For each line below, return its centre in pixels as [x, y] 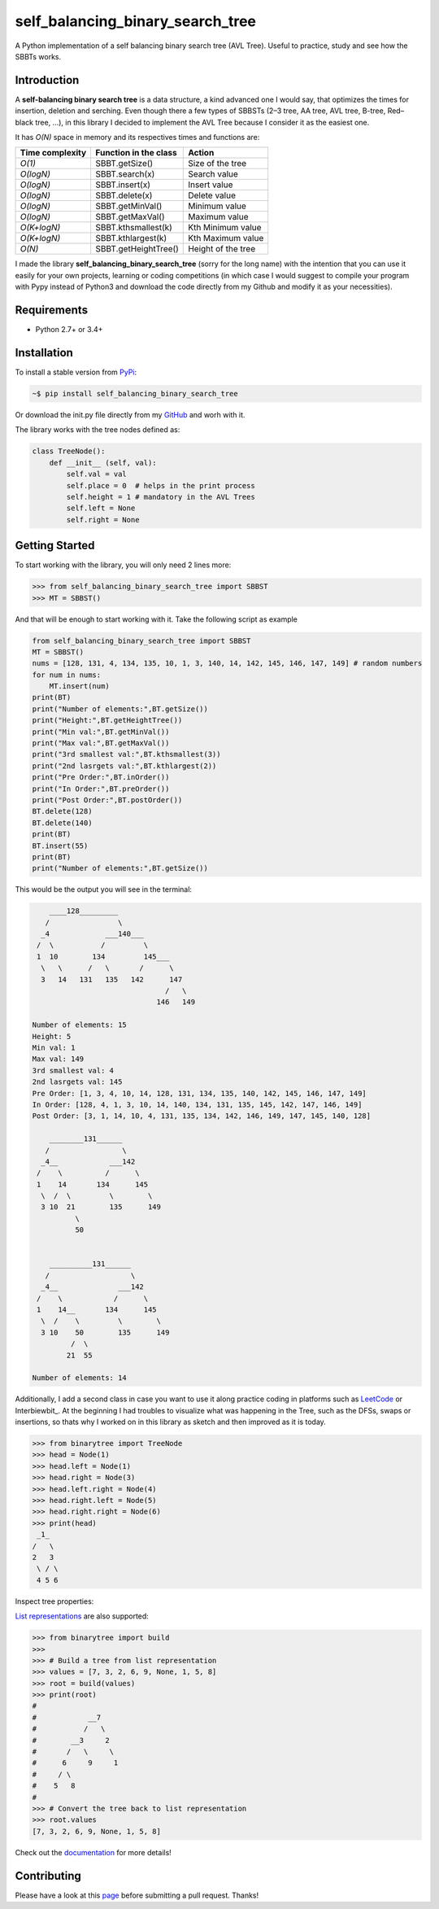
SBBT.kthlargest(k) [131, 238]
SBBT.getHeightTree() [137, 249]
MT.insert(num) [79, 686]
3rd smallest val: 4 [73, 1070]
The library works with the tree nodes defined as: [98, 430]
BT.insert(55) [60, 845]
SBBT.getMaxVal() [130, 217]
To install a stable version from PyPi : [76, 372]
